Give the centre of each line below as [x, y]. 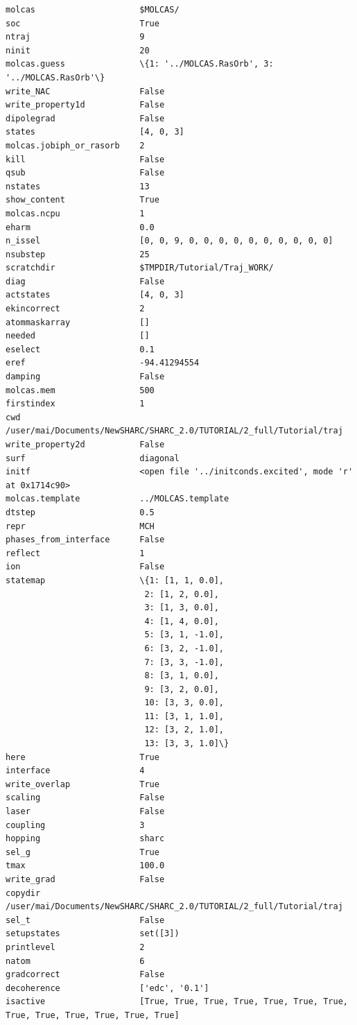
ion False [85, 567]
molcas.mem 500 [80, 390]
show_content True [82, 200]
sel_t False [85, 920]
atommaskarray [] [78, 322]
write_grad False [85, 879]
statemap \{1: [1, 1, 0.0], [115, 580]
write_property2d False [85, 445]
